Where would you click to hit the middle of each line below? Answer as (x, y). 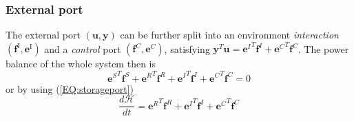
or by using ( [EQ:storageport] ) (70, 88)
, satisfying (187, 48)
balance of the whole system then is (81, 64)
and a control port (83, 48)
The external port (43, 35)
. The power (323, 48)
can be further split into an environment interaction (229, 35)
